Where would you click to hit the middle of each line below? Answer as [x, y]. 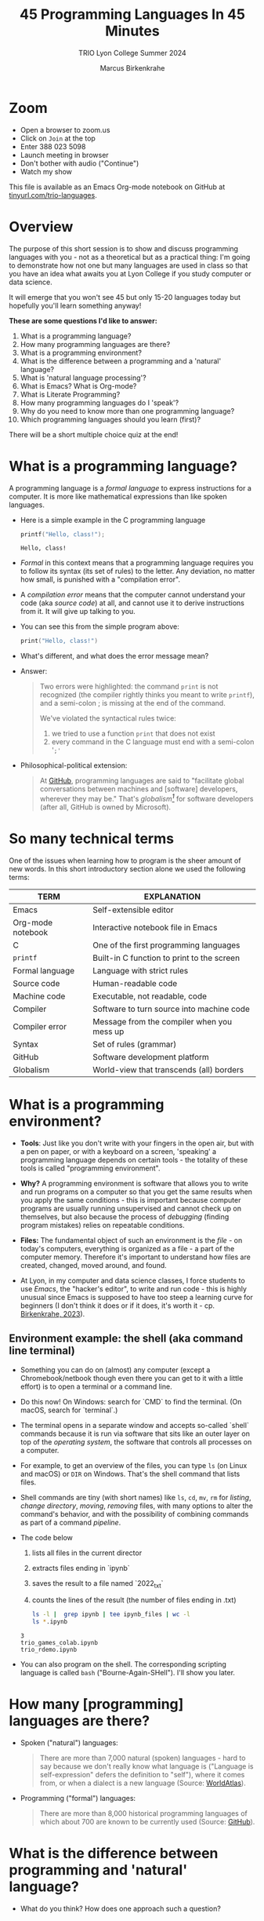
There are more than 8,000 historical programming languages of [143, 1813]
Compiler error [40, 1026]
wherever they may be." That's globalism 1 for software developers [146, 798]
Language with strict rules [140, 970]
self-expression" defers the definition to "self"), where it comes [142, 1775]
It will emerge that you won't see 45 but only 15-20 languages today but [125, 297]
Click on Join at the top [58, 138]
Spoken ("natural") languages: [69, 1743]
